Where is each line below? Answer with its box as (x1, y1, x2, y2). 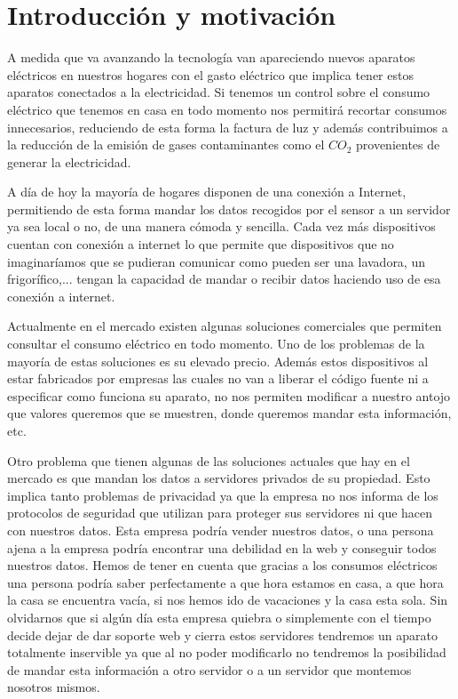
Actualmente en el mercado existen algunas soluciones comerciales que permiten (7, 317, 442, 335)
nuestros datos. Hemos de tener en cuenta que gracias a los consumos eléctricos (7, 556, 438, 574)
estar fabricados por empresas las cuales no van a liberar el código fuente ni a (7, 369, 429, 388)
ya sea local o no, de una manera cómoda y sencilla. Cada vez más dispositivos (7, 217, 436, 236)
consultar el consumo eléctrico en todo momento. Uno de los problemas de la (7, 334, 425, 353)
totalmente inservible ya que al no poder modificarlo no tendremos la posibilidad (7, 643, 446, 662)
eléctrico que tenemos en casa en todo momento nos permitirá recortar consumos (7, 100, 447, 118)
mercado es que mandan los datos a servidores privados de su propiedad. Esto (7, 469, 430, 487)
